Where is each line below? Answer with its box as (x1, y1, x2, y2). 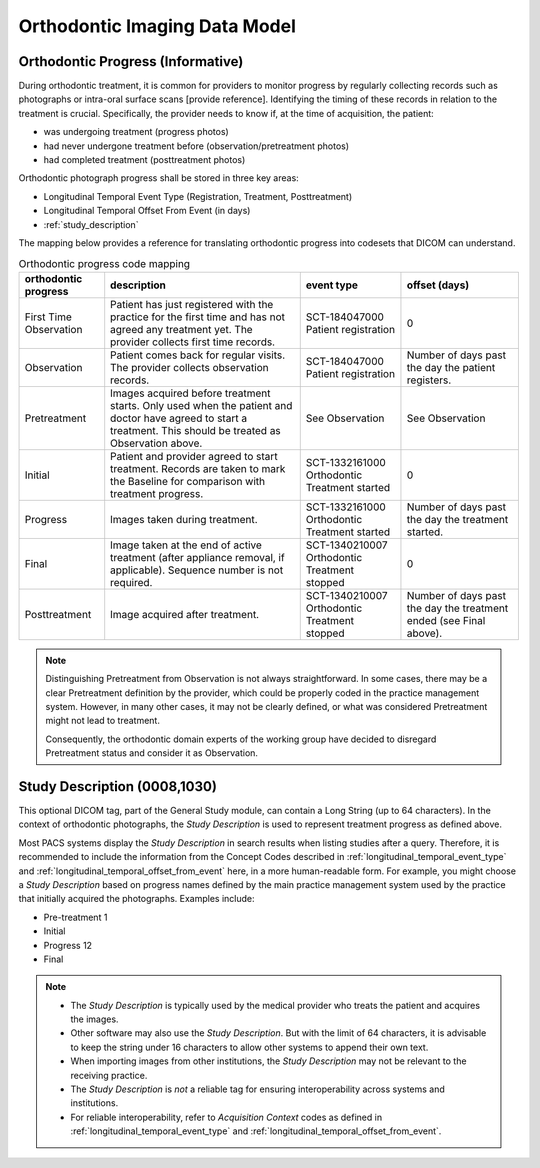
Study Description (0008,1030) (18, 778, 217, 795)
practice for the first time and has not (110, 310, 285, 324)
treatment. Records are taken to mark (110, 461, 286, 475)
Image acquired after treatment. (110, 607, 260, 621)
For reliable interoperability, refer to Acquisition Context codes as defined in (70, 1111, 383, 1123)
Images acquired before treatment (110, 386, 271, 400)
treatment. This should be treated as (110, 423, 282, 437)
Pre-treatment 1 (43, 911, 108, 923)
